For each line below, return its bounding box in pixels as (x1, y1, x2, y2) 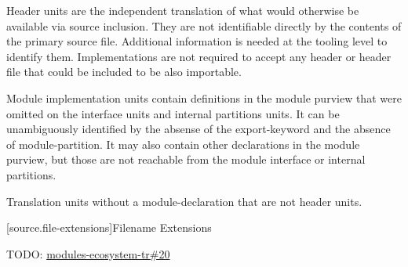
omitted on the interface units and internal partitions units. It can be (6, 105, 340, 121)
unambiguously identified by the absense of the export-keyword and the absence (6, 121, 391, 137)
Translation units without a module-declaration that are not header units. (6, 193, 362, 209)
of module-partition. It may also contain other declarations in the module (6, 135, 360, 152)
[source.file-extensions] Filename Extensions (6, 219, 212, 236)
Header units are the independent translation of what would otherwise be (6, 2, 359, 18)
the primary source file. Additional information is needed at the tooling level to (6, 33, 388, 49)
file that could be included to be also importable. (6, 63, 242, 80)
